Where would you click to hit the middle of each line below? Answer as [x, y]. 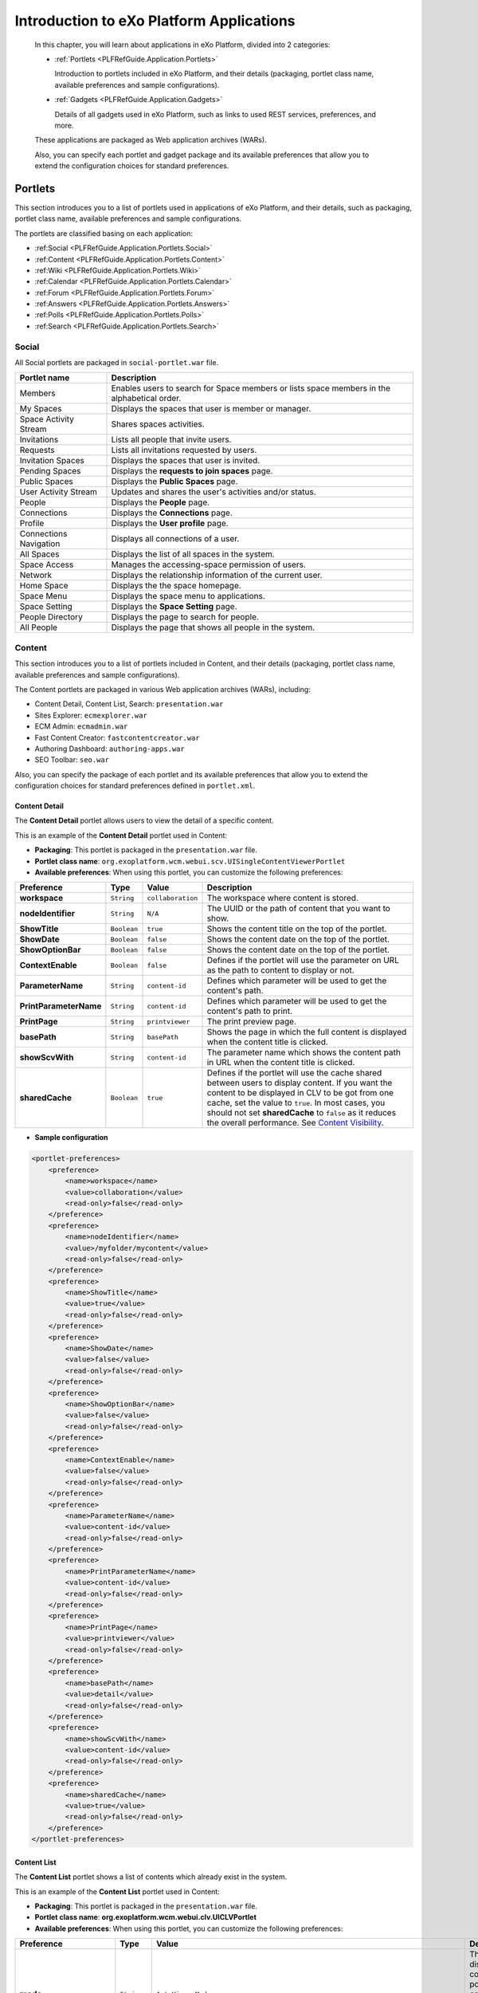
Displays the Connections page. [172, 513]
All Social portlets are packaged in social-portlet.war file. [117, 363]
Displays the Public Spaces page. [174, 482]
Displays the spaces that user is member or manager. [211, 409]
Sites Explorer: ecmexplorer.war [91, 715]
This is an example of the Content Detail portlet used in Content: [121, 835]
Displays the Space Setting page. [174, 607]
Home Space [44, 586]
